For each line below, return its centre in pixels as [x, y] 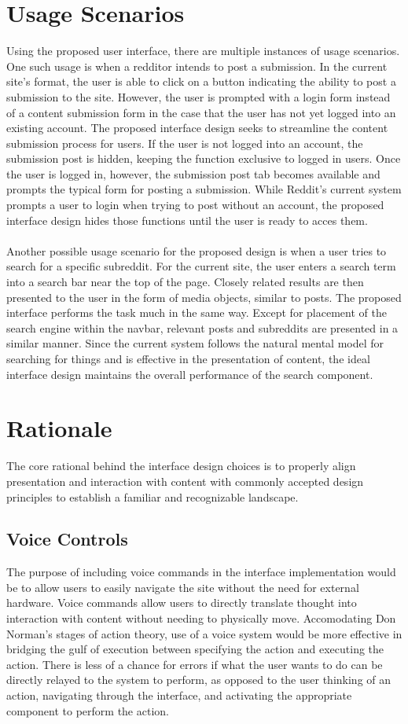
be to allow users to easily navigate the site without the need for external [183, 587]
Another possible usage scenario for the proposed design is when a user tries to [197, 250]
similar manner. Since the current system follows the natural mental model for [195, 343]
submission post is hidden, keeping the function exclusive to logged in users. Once [204, 158]
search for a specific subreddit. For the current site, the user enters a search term [201, 266]
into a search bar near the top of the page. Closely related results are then [185, 282]
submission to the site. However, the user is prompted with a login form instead [198, 96]
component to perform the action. [88, 710]
